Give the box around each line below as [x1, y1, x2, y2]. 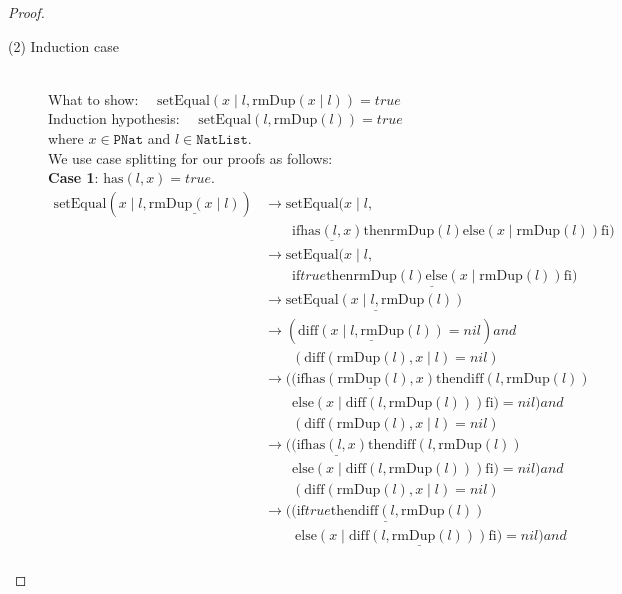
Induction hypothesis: [48, 108, 180, 129]
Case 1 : [48, 167, 99, 188]
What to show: [48, 88, 139, 109]
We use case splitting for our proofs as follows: [48, 147, 333, 168]
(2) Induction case [8, 35, 119, 56]
